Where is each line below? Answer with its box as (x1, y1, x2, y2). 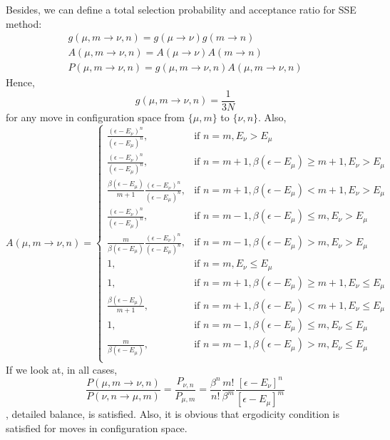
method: (6, 16, 42, 31)
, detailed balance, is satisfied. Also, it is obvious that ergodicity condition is (6, 406, 340, 421)
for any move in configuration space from (6, 109, 185, 124)
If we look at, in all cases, (6, 362, 118, 377)
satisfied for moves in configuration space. (6, 420, 188, 435)
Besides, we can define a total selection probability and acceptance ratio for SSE (6, 2, 356, 16)
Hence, (6, 75, 35, 90)
